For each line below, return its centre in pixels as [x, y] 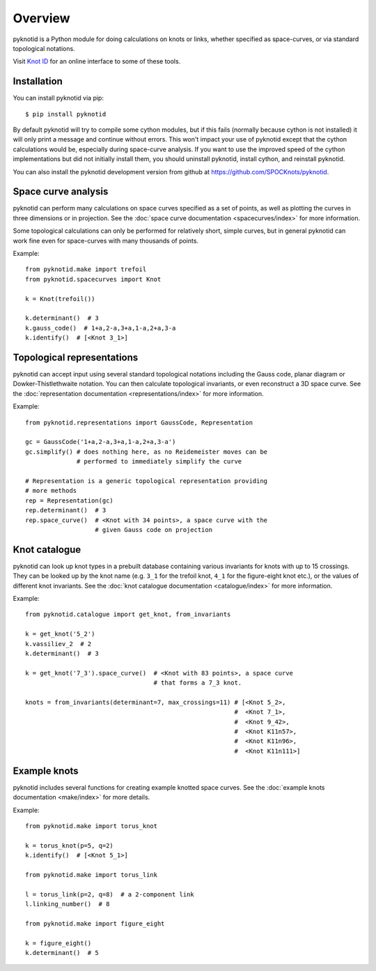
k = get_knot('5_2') [60, 634]
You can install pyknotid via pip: [58, 98]
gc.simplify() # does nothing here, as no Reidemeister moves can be [147, 452]
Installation [38, 81]
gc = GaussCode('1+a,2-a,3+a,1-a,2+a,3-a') [101, 442]
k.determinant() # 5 [62, 953]
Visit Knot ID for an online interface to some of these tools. [97, 61]
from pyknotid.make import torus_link [92, 874]
